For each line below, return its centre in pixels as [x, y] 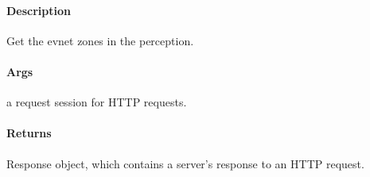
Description [39, 10]
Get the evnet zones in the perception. [100, 40]
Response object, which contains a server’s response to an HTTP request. [185, 163]
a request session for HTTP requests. [97, 102]
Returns [29, 133]
